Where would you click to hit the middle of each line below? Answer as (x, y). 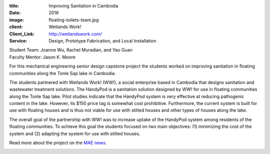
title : (14, 6)
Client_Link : (22, 34)
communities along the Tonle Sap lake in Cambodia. (62, 73)
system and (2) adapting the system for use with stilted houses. (75, 133)
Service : (18, 40)
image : (17, 19)
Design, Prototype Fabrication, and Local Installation (102, 40)
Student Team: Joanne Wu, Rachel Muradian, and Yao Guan (71, 50)
